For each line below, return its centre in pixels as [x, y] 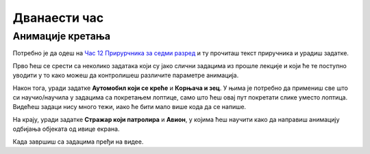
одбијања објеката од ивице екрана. [66, 129]
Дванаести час [58, 18]
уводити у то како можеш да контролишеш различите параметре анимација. [126, 76]
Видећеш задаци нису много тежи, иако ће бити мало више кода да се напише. [129, 107]
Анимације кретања [62, 36]
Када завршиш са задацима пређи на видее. [78, 141]
